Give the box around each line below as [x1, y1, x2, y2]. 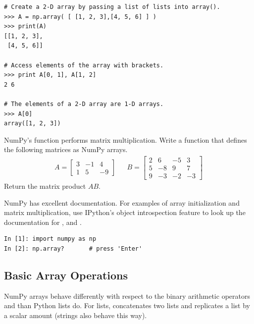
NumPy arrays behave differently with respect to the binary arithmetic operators [4, 290, 250, 301]
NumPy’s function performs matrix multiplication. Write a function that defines [4, 134, 247, 145]
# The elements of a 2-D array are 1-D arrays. [4, 100, 164, 108]
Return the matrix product [4, 181, 86, 191]
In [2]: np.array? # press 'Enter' [4, 245, 143, 252]
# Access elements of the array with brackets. [4, 61, 164, 69]
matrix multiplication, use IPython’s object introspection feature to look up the [4, 207, 246, 217]
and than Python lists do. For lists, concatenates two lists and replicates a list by [4, 300, 250, 311]
